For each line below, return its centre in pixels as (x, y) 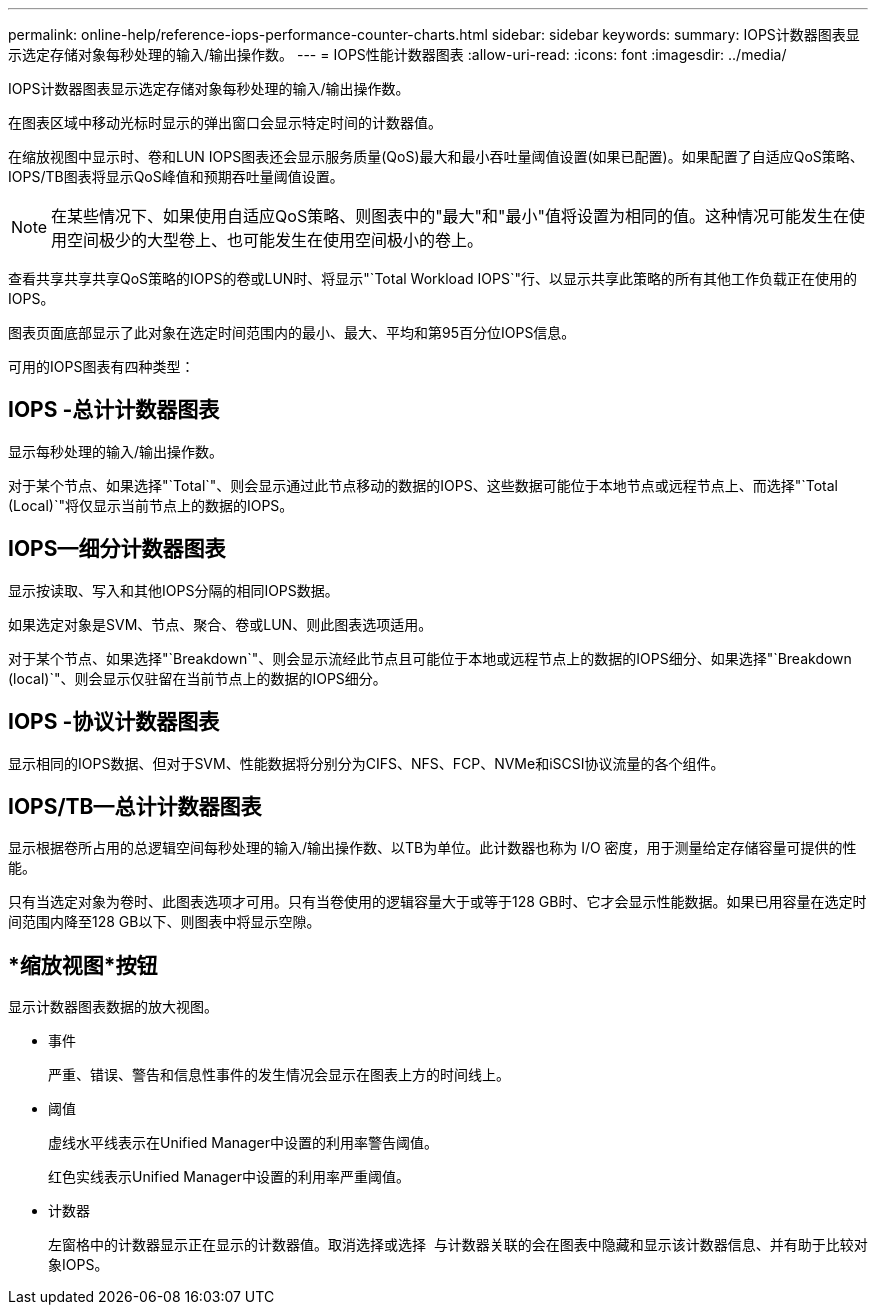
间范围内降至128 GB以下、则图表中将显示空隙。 (164, 922)
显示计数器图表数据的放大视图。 (113, 1007)
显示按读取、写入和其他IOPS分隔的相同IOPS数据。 (173, 590)
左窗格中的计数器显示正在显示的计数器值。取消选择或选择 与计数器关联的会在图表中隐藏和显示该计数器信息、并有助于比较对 (458, 1245)
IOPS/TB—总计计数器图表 (135, 806)
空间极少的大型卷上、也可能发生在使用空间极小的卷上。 (275, 240)
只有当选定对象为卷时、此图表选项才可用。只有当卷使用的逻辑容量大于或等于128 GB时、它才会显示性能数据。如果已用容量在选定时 (437, 902)
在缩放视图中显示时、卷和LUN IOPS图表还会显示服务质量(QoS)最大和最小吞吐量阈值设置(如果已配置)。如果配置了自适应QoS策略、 (436, 156)
